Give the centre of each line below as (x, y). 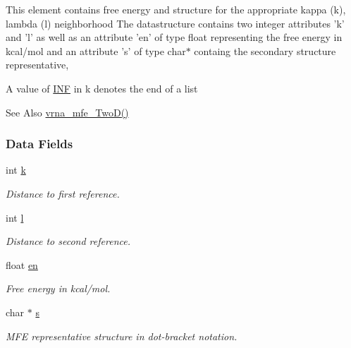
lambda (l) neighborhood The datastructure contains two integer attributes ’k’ (175, 23)
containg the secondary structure (265, 50)
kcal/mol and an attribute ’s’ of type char (96, 50)
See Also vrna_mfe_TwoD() (67, 112)
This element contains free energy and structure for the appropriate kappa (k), (176, 9)
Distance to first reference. (63, 193)
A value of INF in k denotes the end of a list (102, 88)
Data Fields (39, 144)
